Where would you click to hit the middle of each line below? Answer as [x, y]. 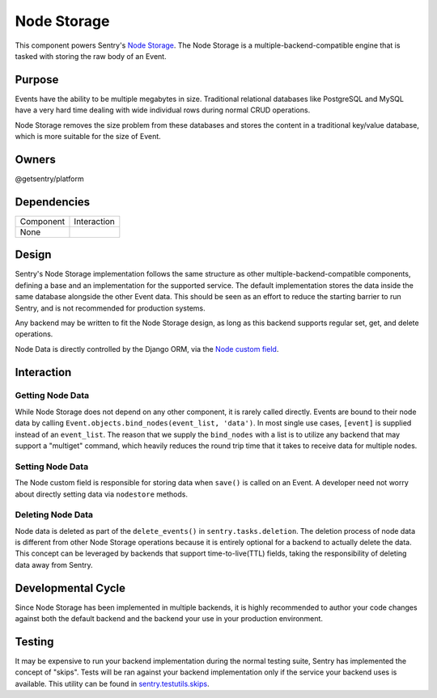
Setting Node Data [52, 467]
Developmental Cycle [70, 588]
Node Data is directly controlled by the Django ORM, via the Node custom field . [147, 349]
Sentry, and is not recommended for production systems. [110, 308]
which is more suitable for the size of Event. [88, 137]
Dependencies [53, 202]
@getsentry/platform [49, 179]
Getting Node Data [52, 396]
